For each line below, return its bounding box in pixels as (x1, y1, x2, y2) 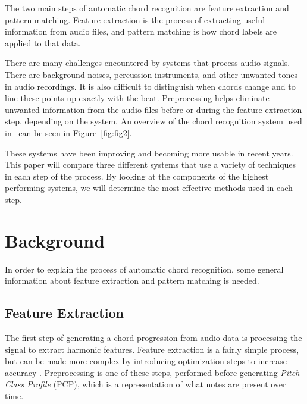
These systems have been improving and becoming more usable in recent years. (5, 146, 293, 159)
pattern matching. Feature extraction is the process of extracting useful (5, 13, 265, 26)
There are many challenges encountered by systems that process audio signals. (5, 57, 290, 69)
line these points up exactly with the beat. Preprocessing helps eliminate (5, 92, 270, 104)
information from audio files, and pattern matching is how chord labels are (5, 25, 277, 37)
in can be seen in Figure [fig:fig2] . (5, 126, 132, 139)
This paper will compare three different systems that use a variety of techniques (5, 158, 296, 171)
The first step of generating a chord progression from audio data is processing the (5, 331, 302, 344)
